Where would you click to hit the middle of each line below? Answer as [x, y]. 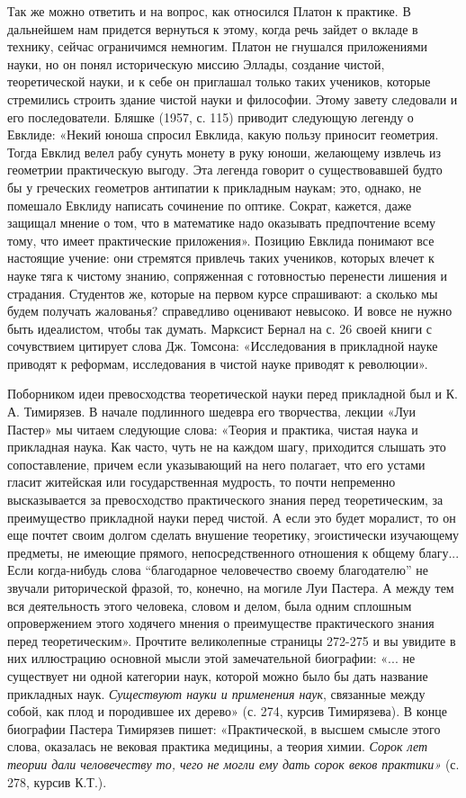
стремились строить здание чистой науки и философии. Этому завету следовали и [233, 99]
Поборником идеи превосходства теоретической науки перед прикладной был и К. [233, 394]
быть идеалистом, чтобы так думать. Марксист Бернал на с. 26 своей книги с [220, 328]
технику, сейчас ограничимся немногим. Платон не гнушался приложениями [218, 46]
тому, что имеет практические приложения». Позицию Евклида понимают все [221, 240]
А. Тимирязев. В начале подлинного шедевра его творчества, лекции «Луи [212, 412]
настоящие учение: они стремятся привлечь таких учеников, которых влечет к [221, 258]
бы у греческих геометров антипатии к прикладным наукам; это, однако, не [215, 187]
